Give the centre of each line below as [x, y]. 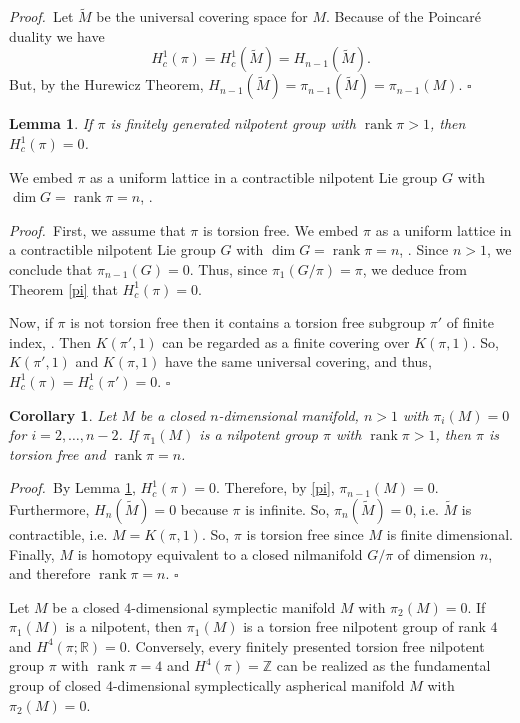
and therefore [50, 573]
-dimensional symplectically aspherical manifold [258, 685]
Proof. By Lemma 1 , [72, 487]
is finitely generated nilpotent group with [233, 123]
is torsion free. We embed [281, 229]
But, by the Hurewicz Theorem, [106, 84]
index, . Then [50, 341]
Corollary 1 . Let [63, 414]
